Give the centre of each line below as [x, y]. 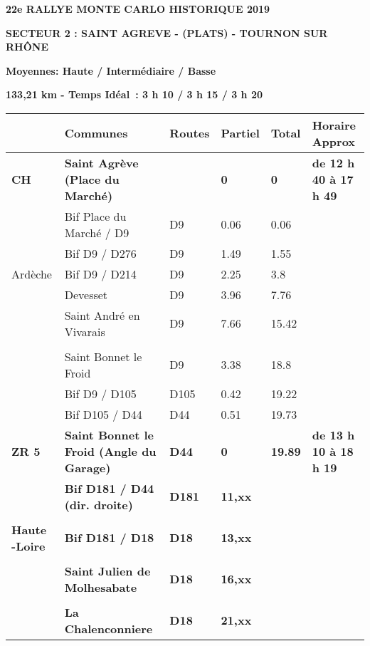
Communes [96, 133]
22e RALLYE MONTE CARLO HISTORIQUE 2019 [138, 9]
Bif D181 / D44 [109, 488]
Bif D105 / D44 [103, 414]
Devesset [86, 294]
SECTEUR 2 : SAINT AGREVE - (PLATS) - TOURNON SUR [167, 32]
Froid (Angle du [110, 451]
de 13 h [333, 434]
